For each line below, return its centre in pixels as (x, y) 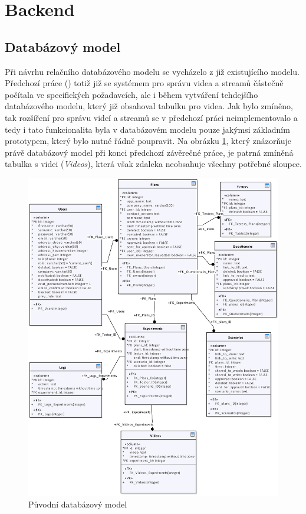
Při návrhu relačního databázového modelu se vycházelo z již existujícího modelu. (152, 71)
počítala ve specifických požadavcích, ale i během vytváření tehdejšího (131, 94)
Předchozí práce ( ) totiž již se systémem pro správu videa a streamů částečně (144, 83)
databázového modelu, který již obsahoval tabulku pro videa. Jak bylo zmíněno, (149, 106)
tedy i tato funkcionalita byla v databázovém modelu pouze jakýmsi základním (147, 129)
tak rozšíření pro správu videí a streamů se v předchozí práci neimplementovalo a (151, 117)
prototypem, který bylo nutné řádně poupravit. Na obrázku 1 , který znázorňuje (148, 141)
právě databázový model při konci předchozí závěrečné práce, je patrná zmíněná (149, 152)
